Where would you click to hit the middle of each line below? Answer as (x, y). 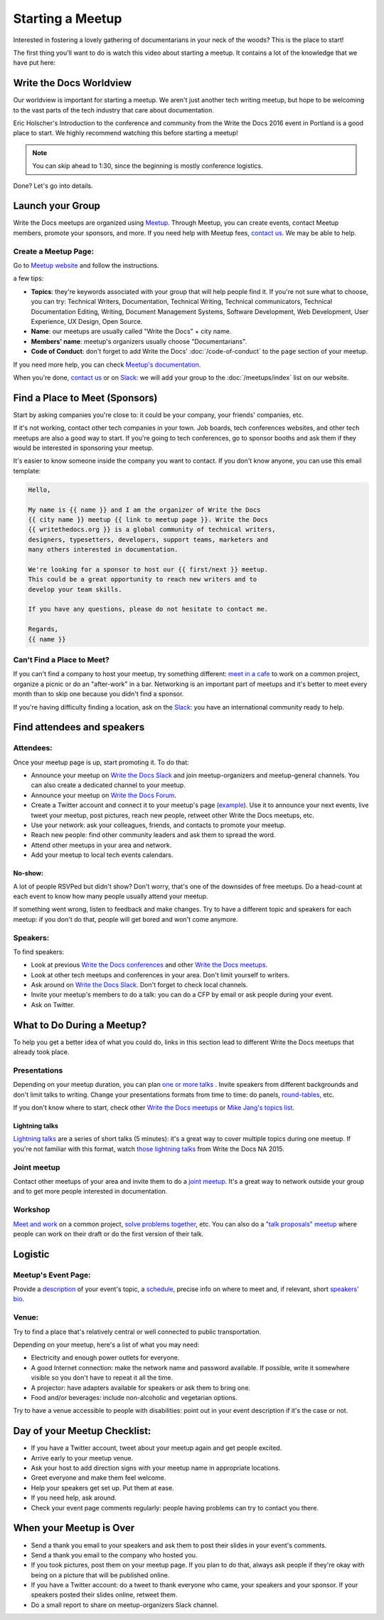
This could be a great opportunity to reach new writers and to (143, 579)
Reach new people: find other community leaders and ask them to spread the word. (153, 835)
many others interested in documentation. (103, 549)
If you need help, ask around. (74, 1498)
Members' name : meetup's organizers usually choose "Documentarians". (139, 341)
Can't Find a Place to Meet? (62, 660)
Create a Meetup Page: (54, 251)
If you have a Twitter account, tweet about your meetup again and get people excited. (156, 1448)
